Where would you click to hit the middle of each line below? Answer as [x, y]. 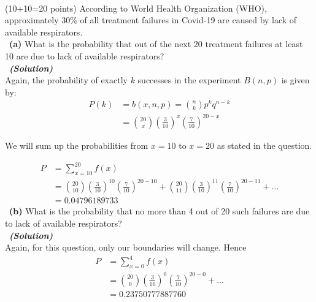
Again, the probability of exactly [66, 80]
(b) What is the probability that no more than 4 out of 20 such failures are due [160, 211]
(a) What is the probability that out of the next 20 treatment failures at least [156, 44]
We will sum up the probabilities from [77, 145]
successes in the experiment [189, 80]
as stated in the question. [264, 145]
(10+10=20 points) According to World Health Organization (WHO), [136, 8]
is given [295, 80]
